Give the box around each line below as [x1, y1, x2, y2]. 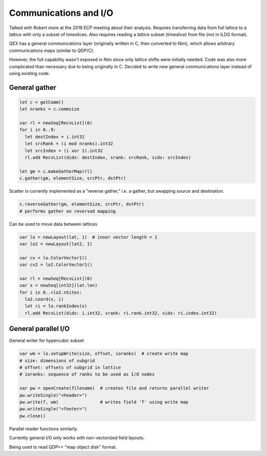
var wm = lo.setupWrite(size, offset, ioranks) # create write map [19, 351, 189, 357]
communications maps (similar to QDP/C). [9, 47, 95, 53]
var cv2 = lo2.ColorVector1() [19, 262, 93, 268]
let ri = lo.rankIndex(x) [25, 303, 87, 309]
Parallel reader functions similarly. [9, 425, 78, 432]
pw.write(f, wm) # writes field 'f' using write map [19, 399, 189, 405]
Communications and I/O [9, 7, 113, 18]
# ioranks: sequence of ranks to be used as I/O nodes [19, 372, 155, 377]
